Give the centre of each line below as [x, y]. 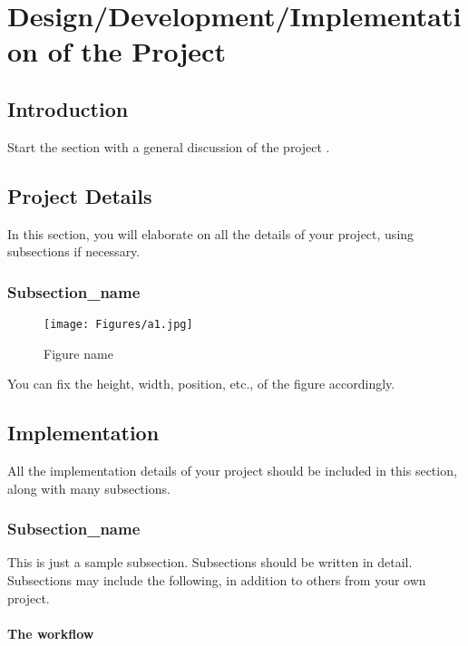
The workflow [51, 633]
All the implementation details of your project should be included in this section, [232, 471]
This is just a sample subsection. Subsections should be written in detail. [210, 562]
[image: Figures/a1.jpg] [118, 324]
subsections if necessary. [74, 251]
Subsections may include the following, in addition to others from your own [217, 580]
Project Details [80, 195]
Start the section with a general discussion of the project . [169, 146]
